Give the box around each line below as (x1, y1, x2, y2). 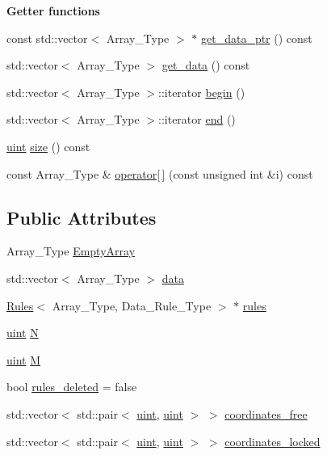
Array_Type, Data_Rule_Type (52, 297, 212, 314)
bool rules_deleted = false (6, 378, 137, 395)
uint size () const (6, 137, 90, 154)
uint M (6, 351, 41, 368)
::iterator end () (158, 111, 236, 128)
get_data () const (161, 57, 250, 74)
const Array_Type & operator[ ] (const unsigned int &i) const (6, 165, 313, 182)
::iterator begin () (158, 83, 245, 100)
